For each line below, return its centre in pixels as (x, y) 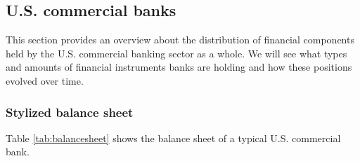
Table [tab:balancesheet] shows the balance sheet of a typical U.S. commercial (173, 138)
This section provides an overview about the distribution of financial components (180, 40)
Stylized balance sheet (70, 112)
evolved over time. (45, 80)
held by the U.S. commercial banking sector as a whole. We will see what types (176, 53)
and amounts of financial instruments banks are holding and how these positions (179, 67)
